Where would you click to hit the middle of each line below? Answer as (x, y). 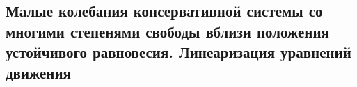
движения (38, 72)
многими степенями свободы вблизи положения (167, 31)
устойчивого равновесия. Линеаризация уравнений (178, 52)
